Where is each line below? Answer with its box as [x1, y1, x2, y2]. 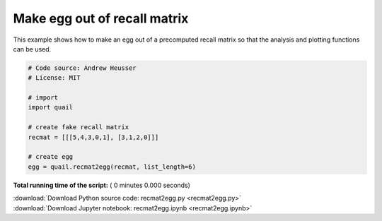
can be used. [13, 44, 52, 53]
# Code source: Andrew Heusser [28, 64, 137, 72]
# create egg [28, 153, 74, 161]
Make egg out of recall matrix [13, 11, 189, 26]
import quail [28, 103, 74, 112]
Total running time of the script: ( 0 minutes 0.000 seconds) [13, 181, 191, 189]
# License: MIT [28, 74, 81, 82]
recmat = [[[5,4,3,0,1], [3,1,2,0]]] [28, 133, 159, 141]
